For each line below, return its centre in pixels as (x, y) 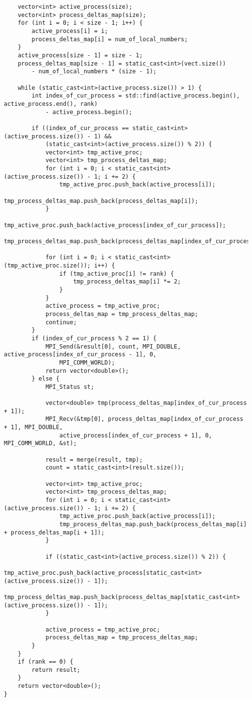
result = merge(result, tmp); (94, 459)
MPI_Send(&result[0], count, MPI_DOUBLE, (113, 346)
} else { (46, 379)
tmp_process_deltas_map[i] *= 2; (127, 282)
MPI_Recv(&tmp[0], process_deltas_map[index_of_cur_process (144, 419)
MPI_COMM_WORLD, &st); (40, 443)
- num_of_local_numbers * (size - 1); (94, 72)
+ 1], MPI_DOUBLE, (33, 427)
